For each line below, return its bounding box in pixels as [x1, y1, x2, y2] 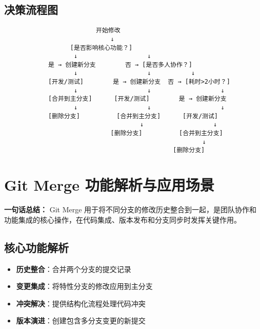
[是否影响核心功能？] [70, 44, 133, 51]
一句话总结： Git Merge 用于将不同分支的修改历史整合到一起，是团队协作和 [4, 204, 257, 215]
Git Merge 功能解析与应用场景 [4, 174, 214, 195]
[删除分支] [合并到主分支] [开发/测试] [48, 112, 218, 120]
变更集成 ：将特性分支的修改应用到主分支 [16, 281, 153, 291]
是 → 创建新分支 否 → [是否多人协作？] [48, 61, 192, 68]
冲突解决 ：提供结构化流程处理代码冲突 [16, 298, 146, 308]
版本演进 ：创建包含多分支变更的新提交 [16, 315, 146, 326]
